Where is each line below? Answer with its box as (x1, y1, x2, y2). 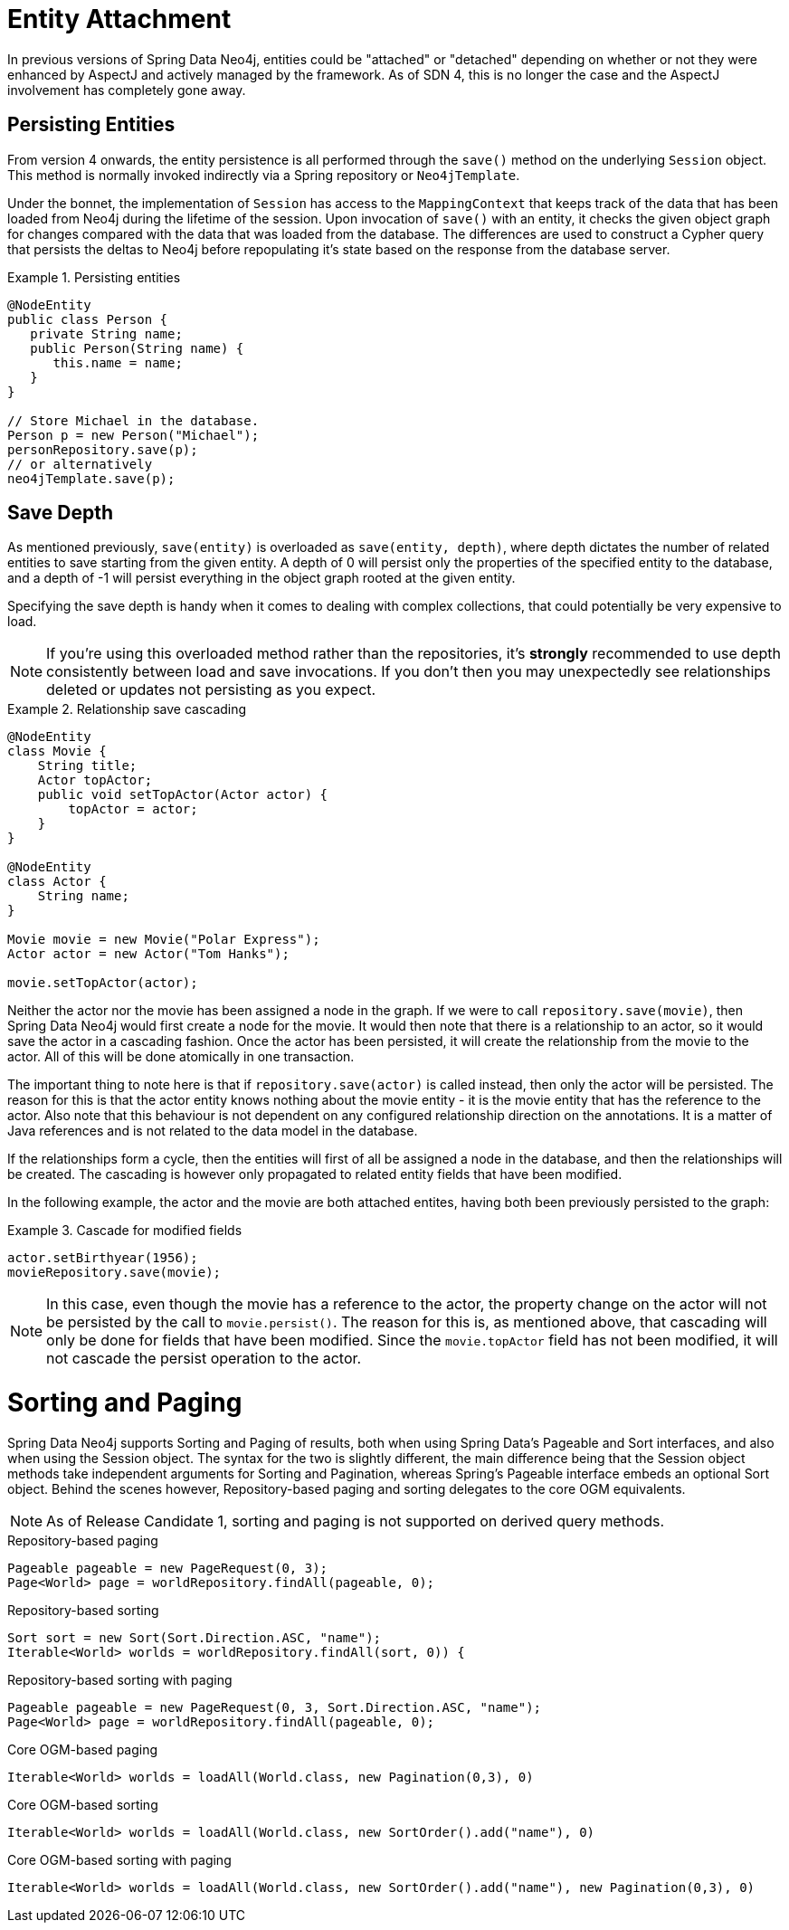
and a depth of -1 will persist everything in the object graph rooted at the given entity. (7, 570, 516, 586)
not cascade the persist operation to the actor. (46, 1349, 362, 1368)
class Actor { (7, 874, 107, 889)
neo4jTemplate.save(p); (7, 471, 176, 486)
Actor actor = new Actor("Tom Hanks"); (7, 946, 290, 962)
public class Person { (7, 311, 168, 327)
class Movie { (7, 744, 107, 759)
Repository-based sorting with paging (7, 1671, 233, 1688)
